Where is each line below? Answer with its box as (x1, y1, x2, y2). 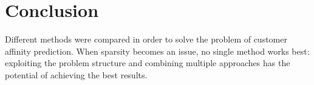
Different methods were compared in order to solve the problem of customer (5, 33, 287, 46)
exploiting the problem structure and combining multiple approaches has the (5, 56, 290, 69)
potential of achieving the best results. (5, 68, 148, 81)
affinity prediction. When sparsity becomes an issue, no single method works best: (5, 44, 310, 57)
